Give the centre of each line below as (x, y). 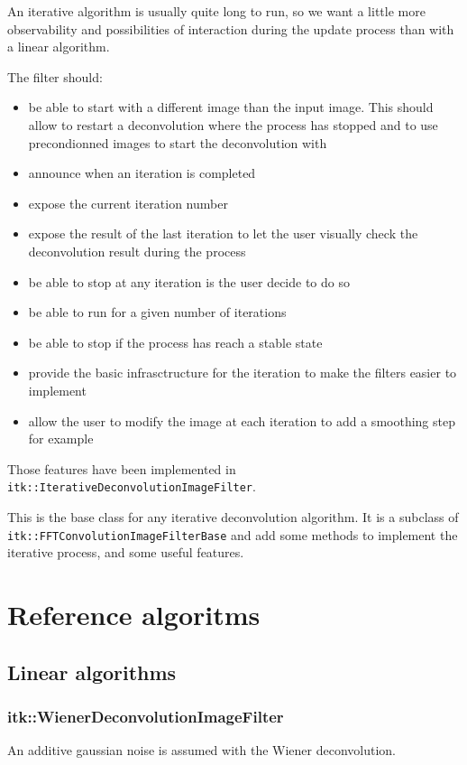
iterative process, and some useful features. (126, 552)
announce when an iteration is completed (142, 173)
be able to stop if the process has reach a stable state (175, 342)
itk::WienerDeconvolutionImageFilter (146, 716)
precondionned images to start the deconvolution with (178, 142)
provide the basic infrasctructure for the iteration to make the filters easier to (243, 373)
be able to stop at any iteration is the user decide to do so (189, 281)
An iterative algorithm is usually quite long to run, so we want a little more (216, 11)
